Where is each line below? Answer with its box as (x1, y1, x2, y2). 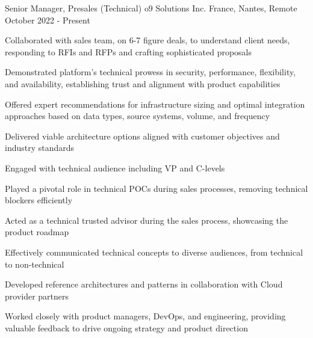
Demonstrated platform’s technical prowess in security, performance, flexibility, (5, 66, 296, 78)
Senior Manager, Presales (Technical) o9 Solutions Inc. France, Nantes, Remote (5, 2, 297, 14)
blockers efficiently (5, 194, 73, 206)
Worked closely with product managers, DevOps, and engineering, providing (5, 310, 286, 322)
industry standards (5, 141, 75, 154)
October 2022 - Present (5, 13, 90, 26)
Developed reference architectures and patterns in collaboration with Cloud (5, 278, 283, 290)
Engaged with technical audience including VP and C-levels (5, 161, 225, 174)
